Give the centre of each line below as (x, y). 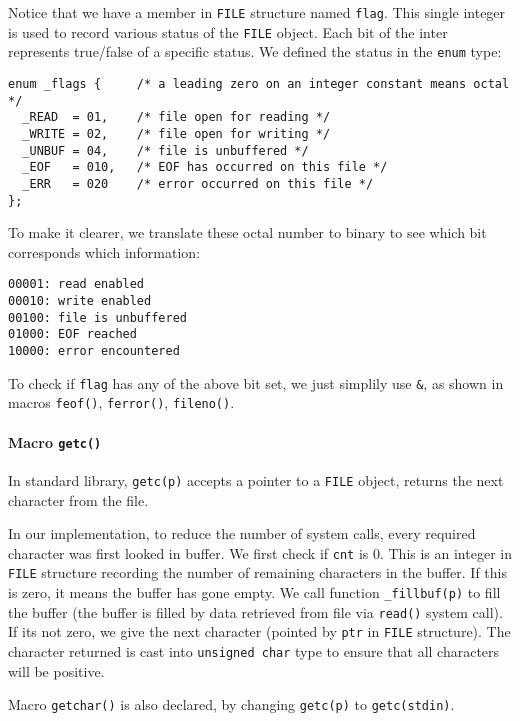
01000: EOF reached (72, 334)
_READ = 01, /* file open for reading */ (176, 117)
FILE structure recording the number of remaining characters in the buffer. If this (258, 572)
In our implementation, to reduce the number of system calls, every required (242, 533)
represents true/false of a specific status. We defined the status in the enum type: (255, 51)
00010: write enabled (80, 301)
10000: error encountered (94, 351)
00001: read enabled (76, 284)
